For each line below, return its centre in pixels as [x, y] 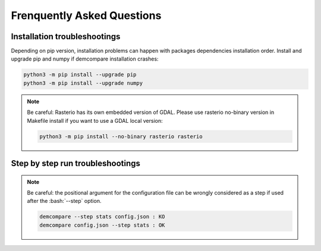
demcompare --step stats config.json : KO [102, 217]
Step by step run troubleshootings [76, 163]
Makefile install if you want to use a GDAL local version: [95, 120]
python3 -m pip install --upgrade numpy [83, 83]
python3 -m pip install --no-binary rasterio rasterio [121, 136]
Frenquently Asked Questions [86, 15]
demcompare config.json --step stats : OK [102, 225]
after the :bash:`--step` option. [64, 201]
